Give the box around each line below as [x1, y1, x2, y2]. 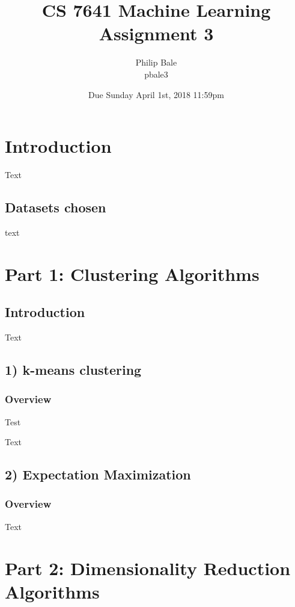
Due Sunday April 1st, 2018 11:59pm [88, 88, 224, 100]
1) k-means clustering [5, 360, 142, 378]
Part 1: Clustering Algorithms [5, 261, 260, 286]
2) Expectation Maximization [5, 465, 191, 484]
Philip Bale [135, 56, 177, 69]
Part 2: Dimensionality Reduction [5, 555, 291, 580]
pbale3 [144, 67, 168, 80]
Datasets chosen [5, 198, 106, 217]
